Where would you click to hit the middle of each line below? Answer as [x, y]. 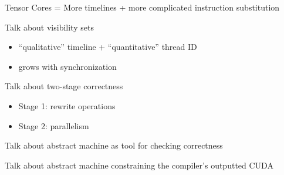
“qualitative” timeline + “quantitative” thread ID [108, 47]
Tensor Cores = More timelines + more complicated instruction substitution [142, 7]
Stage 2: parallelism [54, 125]
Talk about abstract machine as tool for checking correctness [114, 145]
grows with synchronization [67, 66]
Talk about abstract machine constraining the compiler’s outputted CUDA [139, 165]
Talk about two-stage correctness [64, 86]
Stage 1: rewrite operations [67, 105]
